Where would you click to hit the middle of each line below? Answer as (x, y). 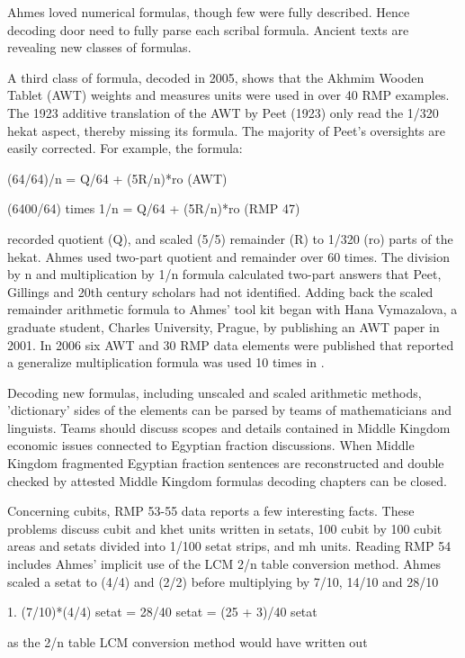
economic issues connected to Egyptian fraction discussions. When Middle (211, 445)
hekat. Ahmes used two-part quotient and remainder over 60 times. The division (228, 256)
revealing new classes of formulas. (99, 47)
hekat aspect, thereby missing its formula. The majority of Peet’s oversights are (227, 130)
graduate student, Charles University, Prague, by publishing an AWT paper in (224, 326)
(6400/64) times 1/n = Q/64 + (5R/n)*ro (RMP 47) (154, 208)
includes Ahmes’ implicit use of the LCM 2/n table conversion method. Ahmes (224, 564)
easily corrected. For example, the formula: (125, 148)
